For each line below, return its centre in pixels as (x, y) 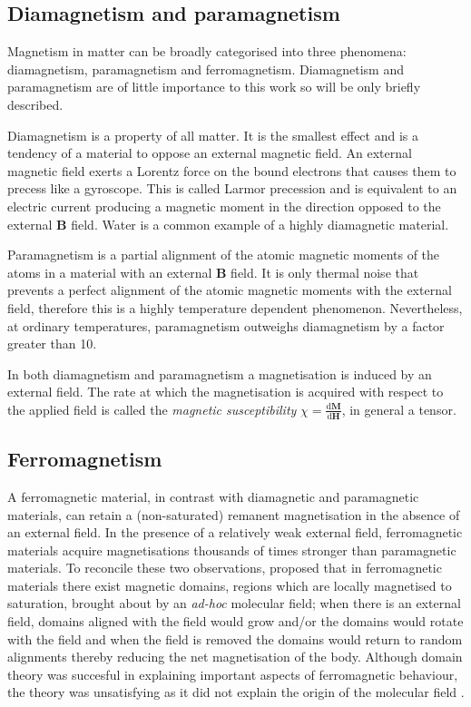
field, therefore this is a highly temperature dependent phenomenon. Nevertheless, (235, 307)
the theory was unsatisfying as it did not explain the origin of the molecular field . (236, 692)
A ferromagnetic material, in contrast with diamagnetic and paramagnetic (213, 496)
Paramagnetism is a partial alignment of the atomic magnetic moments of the (224, 255)
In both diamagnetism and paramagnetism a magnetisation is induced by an (220, 373)
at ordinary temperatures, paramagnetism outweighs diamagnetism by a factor (226, 325)
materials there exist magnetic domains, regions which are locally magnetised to (230, 585)
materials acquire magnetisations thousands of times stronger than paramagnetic (232, 550)
